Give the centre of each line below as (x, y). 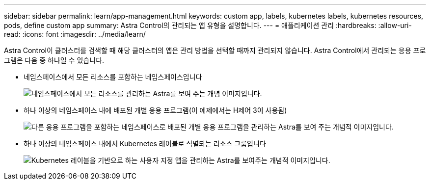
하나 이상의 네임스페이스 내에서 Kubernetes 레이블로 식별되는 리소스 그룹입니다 (145, 144)
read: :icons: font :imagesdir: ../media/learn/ (75, 34)
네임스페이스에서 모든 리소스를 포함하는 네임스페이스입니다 (113, 77)
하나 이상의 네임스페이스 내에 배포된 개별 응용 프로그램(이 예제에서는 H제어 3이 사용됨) (155, 110)
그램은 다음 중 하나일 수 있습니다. (54, 60)
